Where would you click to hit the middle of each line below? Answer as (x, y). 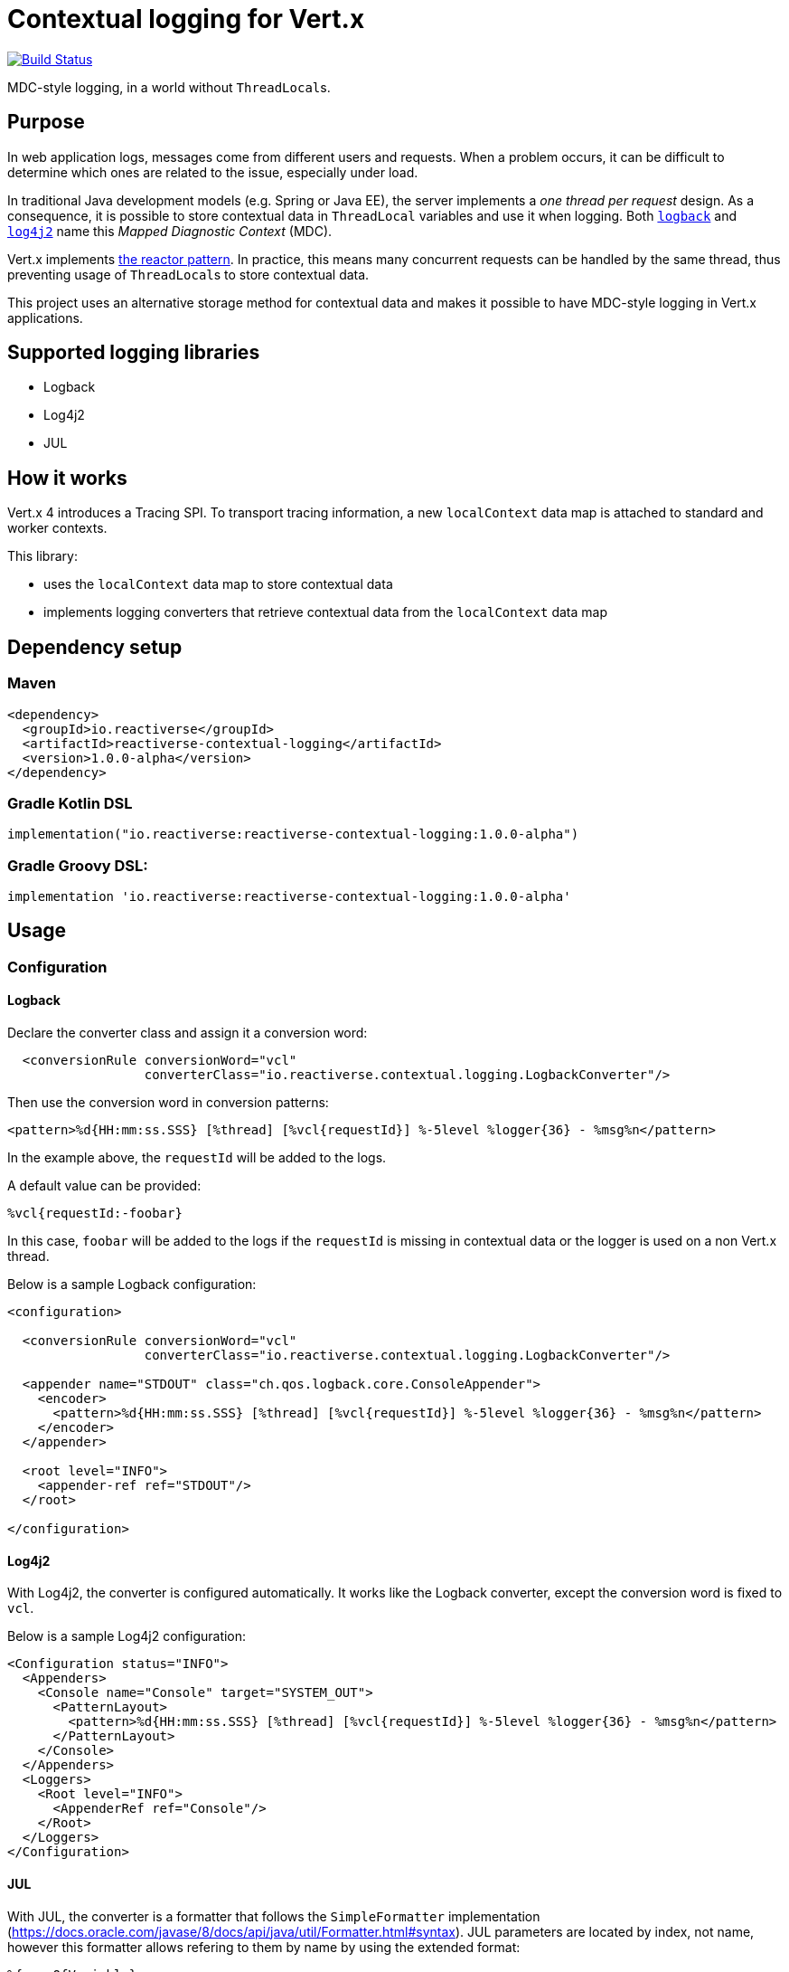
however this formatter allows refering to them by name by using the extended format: (264, 1947)
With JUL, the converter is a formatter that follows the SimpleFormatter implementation (274, 1916)
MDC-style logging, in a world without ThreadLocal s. (169, 87)
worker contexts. (57, 528)
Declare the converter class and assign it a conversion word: (188, 1033)
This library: (42, 556)
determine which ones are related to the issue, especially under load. (213, 172)
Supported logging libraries (134, 353)
